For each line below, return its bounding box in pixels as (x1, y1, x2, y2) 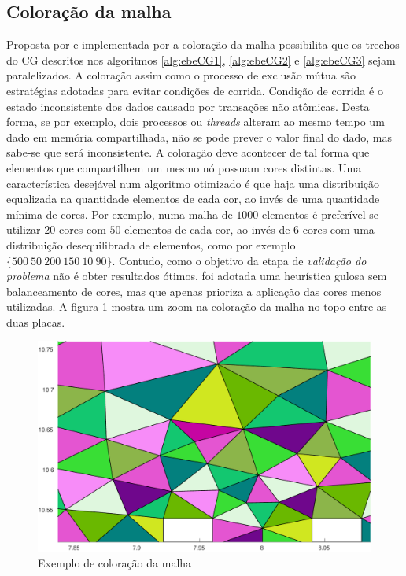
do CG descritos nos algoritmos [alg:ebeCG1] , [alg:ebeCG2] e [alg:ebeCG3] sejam (6, 51, 396, 68)
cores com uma (302, 221, 375, 238)
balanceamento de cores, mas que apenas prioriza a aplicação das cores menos (6, 282, 382, 299)
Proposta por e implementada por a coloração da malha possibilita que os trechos (6, 36, 400, 53)
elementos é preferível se (262, 205, 379, 222)
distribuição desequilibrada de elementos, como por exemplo (6, 236, 296, 253)
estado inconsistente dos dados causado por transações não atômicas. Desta (6, 98, 370, 114)
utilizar (6, 221, 41, 238)
